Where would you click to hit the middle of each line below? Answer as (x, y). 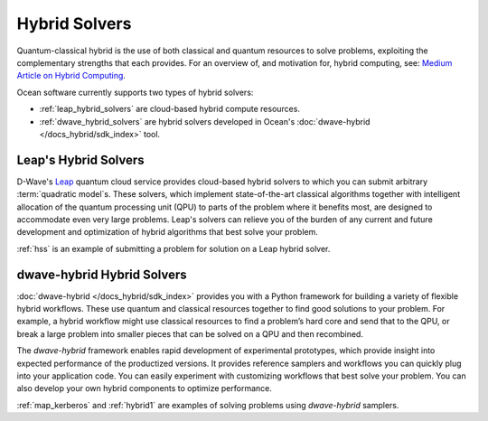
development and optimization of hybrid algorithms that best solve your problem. (167, 232)
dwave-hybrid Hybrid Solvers (102, 274)
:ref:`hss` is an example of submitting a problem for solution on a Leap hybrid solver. (174, 248)
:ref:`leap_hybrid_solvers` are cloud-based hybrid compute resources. (169, 109)
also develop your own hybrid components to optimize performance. (145, 388)
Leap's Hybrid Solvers (80, 159)
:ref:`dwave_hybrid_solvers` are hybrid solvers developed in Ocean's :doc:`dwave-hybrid (205, 121)
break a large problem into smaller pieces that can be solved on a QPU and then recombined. (190, 333)
